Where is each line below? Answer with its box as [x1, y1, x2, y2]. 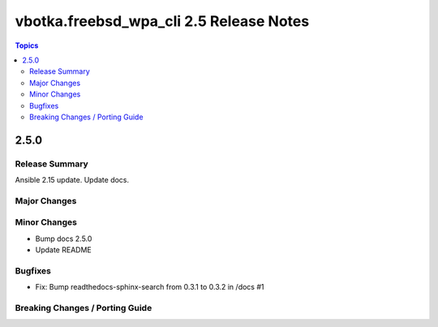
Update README [35, 245, 92, 255]
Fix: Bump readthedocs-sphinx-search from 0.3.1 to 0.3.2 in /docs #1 [35, 282, 264, 292]
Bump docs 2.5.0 [35, 234, 92, 243]
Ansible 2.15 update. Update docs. [15, 175, 130, 185]
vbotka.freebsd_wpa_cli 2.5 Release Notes [15, 12, 310, 30]
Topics [15, 41, 39, 50]
